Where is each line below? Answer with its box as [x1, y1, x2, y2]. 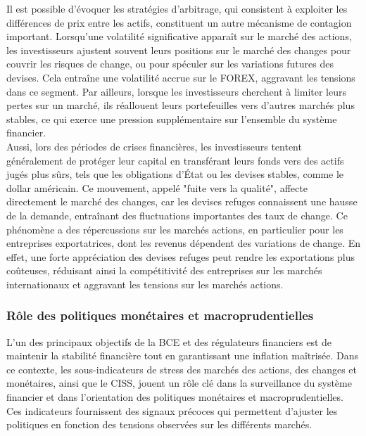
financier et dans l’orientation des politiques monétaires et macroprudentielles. [6, 390, 343, 404]
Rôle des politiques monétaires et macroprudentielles [6, 307, 314, 324]
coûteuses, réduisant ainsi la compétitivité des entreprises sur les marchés [6, 263, 322, 278]
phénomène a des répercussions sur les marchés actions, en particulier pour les [6, 222, 343, 236]
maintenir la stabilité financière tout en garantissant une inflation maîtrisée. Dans [6, 348, 359, 363]
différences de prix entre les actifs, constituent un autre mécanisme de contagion [6, 15, 352, 30]
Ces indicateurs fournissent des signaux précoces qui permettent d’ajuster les [6, 403, 338, 418]
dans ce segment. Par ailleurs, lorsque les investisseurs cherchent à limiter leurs [6, 84, 346, 98]
